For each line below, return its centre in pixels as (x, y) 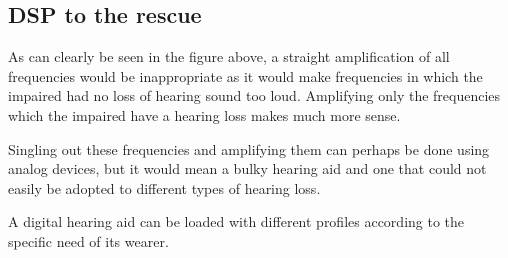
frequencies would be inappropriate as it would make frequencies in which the (245, 75)
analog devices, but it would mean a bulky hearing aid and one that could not (247, 168)
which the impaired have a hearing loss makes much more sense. (204, 114)
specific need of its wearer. (88, 240)
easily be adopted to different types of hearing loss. (164, 187)
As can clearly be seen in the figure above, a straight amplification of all (229, 56)
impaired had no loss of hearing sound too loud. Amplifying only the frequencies (254, 95)
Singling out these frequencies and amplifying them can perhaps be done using (249, 148)
